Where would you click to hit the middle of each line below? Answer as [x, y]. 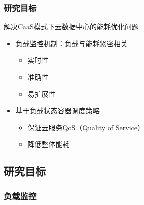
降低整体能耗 [49, 144]
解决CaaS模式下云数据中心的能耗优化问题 [71, 27]
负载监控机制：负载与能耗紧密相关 [72, 43]
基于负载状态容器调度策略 [58, 111]
